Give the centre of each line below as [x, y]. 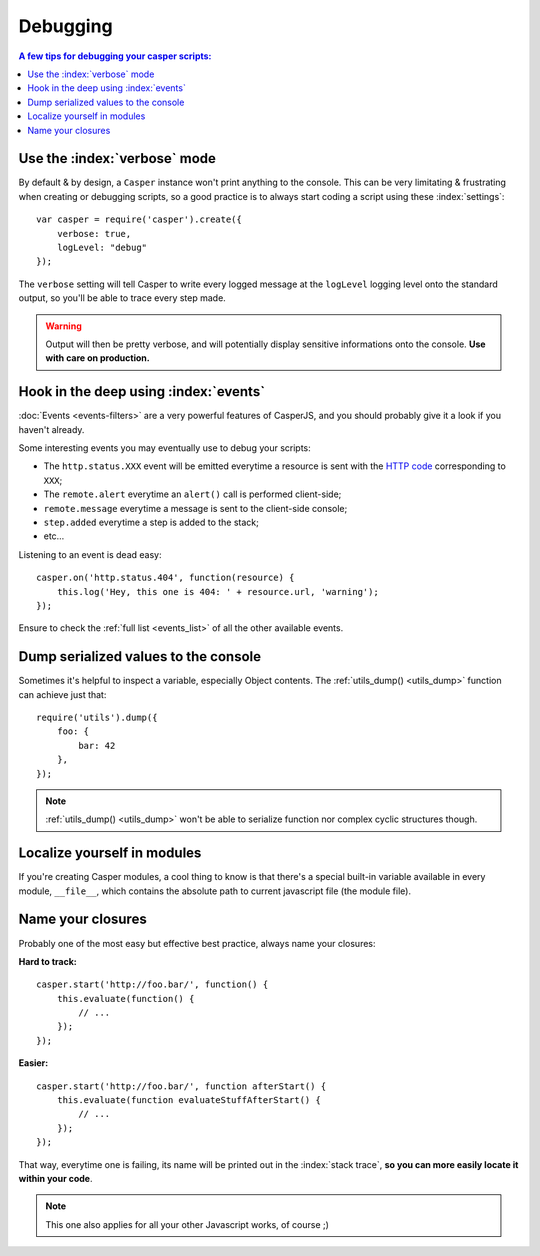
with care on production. [97, 358]
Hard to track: [47, 961]
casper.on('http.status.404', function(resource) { [165, 578]
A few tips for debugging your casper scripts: [115, 56]
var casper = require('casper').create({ [139, 219]
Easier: [33, 1063]
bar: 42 [97, 745]
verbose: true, [94, 233]
